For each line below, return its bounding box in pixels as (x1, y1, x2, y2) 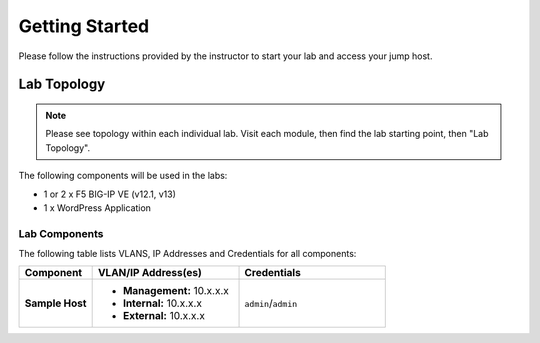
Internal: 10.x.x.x (122, 296, 202, 310)
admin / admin (244, 296, 298, 310)
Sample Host (24, 296, 87, 310)
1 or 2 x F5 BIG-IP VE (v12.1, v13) (43, 188, 177, 200)
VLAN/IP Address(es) (97, 266, 202, 280)
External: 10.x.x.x (122, 309, 205, 323)
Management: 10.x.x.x (122, 284, 230, 298)
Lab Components (18, 226, 104, 240)
